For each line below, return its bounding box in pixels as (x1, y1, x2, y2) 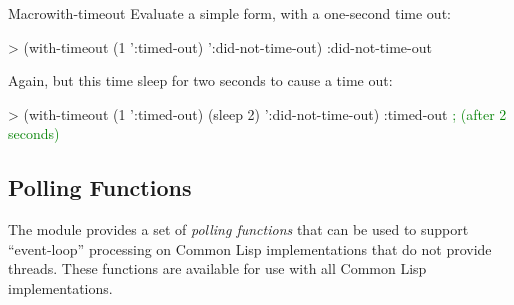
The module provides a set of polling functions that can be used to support (8, 219, 469, 240)
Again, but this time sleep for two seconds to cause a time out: (8, 70, 393, 91)
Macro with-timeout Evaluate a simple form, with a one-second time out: (8, 3, 451, 23)
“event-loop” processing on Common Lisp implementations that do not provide (8, 238, 492, 259)
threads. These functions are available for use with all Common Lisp (8, 258, 427, 279)
